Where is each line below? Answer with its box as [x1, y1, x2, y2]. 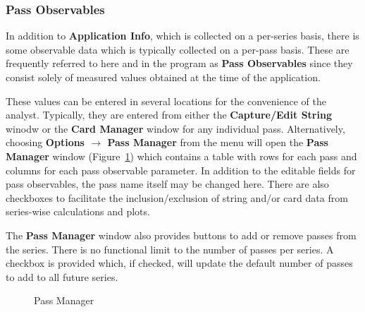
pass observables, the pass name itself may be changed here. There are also [6, 176, 329, 191]
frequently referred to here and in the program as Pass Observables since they [6, 56, 353, 71]
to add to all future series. [6, 269, 118, 284]
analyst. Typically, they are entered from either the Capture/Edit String [6, 107, 332, 122]
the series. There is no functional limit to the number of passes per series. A [6, 241, 334, 256]
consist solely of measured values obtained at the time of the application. [6, 70, 321, 84]
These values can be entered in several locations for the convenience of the [6, 93, 326, 108]
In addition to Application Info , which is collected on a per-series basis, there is [6, 28, 359, 43]
